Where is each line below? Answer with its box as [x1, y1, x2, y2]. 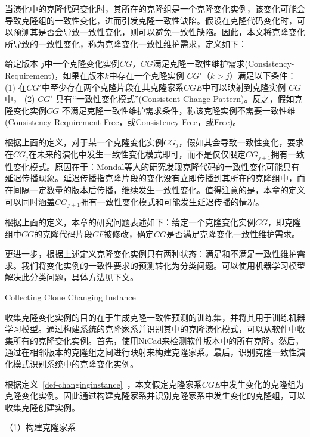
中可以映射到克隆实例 [202, 80, 286, 93]
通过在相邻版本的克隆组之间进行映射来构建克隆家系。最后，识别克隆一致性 [5, 346, 297, 358]
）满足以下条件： [229, 69, 296, 81]
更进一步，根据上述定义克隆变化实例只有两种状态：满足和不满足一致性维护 [5, 247, 297, 260]
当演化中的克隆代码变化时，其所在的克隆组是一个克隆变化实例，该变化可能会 [5, 2, 305, 14]
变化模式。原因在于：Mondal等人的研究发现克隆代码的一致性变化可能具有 [13, 160, 300, 172]
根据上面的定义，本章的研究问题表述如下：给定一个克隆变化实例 [5, 216, 255, 228]
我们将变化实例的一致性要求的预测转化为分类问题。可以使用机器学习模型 [21, 259, 305, 271]
